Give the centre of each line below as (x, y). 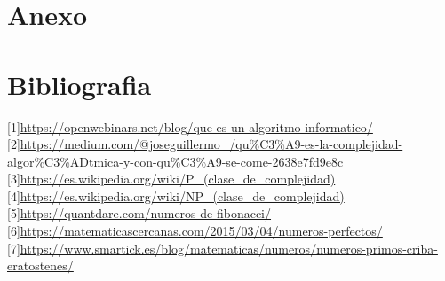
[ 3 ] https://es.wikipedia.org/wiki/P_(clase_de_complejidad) (171, 179)
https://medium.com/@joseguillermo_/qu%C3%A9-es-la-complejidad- (211, 144)
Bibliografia (79, 84)
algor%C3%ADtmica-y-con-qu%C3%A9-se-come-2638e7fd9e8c (175, 161)
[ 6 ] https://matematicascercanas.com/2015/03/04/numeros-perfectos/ (195, 231)
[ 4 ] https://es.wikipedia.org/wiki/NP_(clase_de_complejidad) (176, 195)
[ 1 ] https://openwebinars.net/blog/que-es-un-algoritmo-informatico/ (190, 126)
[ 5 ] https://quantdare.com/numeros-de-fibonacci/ (139, 213)
